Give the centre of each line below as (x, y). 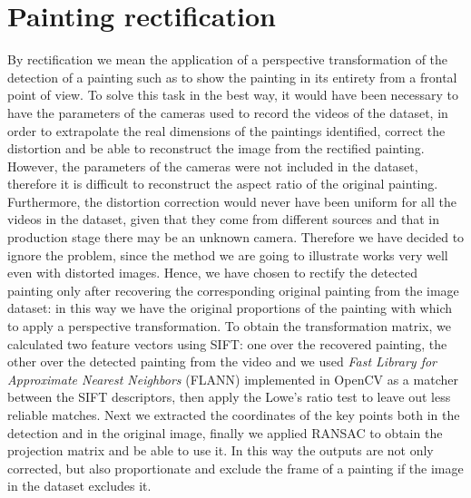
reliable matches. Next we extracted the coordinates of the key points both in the (234, 415)
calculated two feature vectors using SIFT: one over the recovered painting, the (227, 343)
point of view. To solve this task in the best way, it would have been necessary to (233, 95)
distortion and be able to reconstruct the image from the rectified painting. (216, 148)
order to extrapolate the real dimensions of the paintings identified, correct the (226, 130)
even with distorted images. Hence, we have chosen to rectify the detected (213, 273)
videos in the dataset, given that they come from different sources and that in (224, 219)
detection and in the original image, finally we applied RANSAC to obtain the (225, 432)
